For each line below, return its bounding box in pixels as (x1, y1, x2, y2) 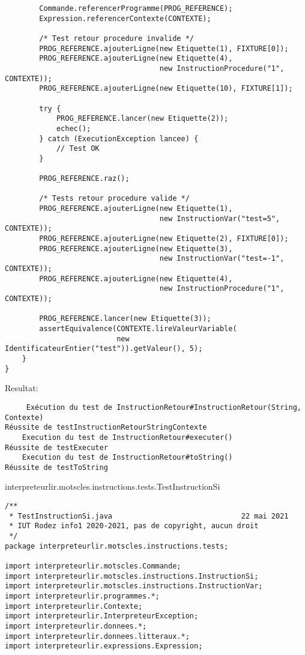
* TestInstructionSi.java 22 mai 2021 (9, 511, 289, 520)
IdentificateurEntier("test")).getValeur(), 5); (5, 344, 203, 353)
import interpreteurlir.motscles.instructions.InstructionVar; (5, 582, 263, 591)
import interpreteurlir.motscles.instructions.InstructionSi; (5, 571, 259, 580)
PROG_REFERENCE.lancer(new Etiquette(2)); (56, 114, 229, 123)
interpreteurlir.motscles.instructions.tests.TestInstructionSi (5, 480, 220, 493)
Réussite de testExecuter (5, 443, 108, 452)
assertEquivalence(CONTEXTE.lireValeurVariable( (39, 324, 237, 333)
